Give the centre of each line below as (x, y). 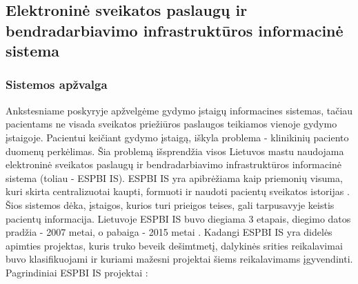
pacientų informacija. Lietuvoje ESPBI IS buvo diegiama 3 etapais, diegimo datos (178, 218)
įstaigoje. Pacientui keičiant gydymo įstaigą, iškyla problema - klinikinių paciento (177, 137)
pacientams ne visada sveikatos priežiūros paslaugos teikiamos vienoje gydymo (171, 124)
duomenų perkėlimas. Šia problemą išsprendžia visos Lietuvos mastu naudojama (175, 151)
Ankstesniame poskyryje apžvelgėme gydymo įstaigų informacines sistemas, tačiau (179, 110)
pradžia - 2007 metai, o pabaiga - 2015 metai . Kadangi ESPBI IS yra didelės (169, 232)
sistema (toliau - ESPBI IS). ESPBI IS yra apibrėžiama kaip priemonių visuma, (174, 177)
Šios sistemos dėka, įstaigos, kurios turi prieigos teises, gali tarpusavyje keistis (170, 204)
